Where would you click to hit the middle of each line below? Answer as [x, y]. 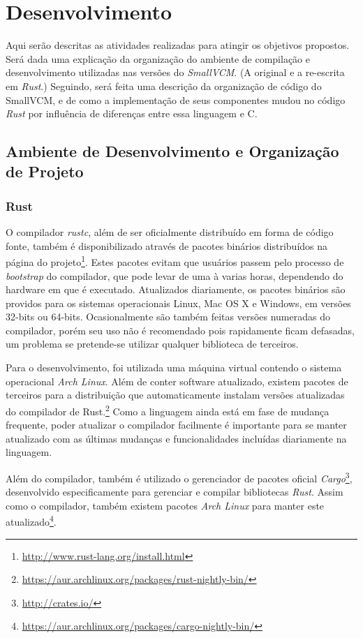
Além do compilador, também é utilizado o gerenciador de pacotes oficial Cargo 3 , [179, 477]
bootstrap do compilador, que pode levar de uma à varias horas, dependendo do [175, 275]
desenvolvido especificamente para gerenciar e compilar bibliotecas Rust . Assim [175, 492]
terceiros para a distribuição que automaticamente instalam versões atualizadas [175, 395]
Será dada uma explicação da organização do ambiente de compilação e [158, 58]
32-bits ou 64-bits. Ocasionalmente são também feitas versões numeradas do [168, 317]
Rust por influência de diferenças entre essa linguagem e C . [132, 113]
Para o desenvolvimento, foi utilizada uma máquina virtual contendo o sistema [174, 368]
